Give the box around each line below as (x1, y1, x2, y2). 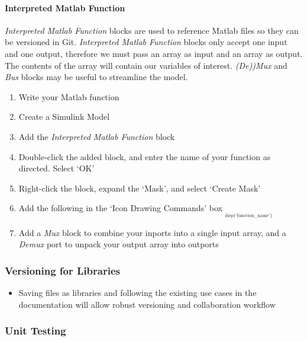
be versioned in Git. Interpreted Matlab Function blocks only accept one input (5, 36, 287, 48)
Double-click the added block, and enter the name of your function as (18, 150, 271, 162)
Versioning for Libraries (5, 263, 120, 278)
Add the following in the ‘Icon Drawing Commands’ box (18, 202, 222, 214)
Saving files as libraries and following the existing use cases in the (18, 286, 257, 299)
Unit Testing (5, 323, 66, 338)
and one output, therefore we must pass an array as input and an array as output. (5, 47, 303, 59)
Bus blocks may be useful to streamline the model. (5, 71, 188, 83)
